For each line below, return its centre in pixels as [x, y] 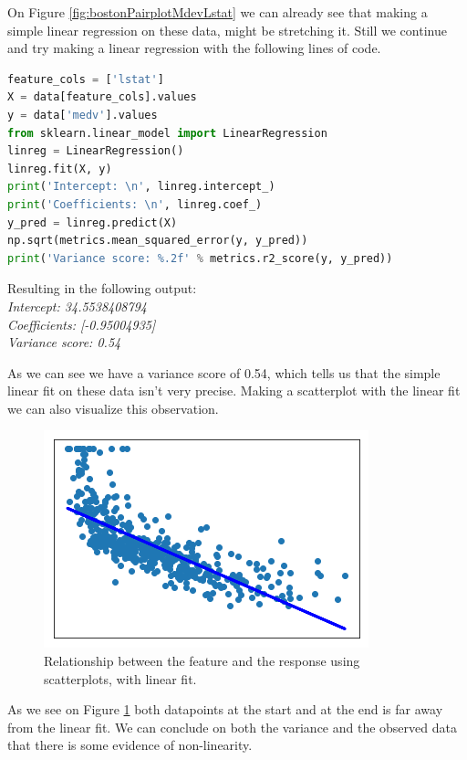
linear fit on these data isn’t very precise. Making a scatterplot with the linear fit [234, 391]
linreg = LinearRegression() [96, 151]
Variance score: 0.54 [64, 342]
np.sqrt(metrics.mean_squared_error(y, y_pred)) [158, 241]
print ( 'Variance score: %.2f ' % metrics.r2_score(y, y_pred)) [200, 258]
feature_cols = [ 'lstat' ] [86, 79]
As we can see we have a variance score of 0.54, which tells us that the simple [224, 372]
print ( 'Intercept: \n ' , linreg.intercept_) [141, 187]
